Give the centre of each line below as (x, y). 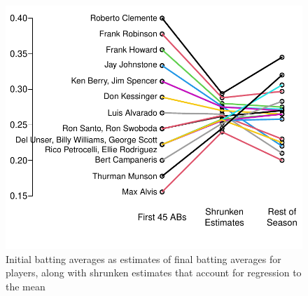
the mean (26, 286)
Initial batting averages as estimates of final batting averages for (143, 258)
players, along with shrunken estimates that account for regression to (154, 273)
